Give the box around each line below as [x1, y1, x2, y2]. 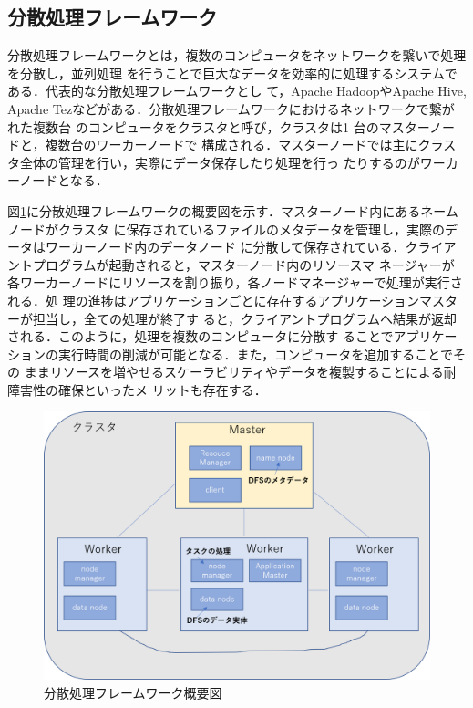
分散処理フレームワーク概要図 [44, 683, 222, 703]
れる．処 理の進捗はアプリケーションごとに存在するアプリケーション [7, 290, 420, 309]
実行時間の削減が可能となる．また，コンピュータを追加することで [57, 344, 453, 363]
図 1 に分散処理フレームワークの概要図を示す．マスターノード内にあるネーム [7, 201, 458, 220]
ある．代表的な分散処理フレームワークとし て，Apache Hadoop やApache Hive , [7, 81, 467, 100]
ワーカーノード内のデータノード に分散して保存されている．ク [45, 237, 418, 256]
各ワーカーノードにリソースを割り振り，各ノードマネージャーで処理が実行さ [7, 273, 463, 292]
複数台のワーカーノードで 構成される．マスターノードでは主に [45, 135, 418, 154]
